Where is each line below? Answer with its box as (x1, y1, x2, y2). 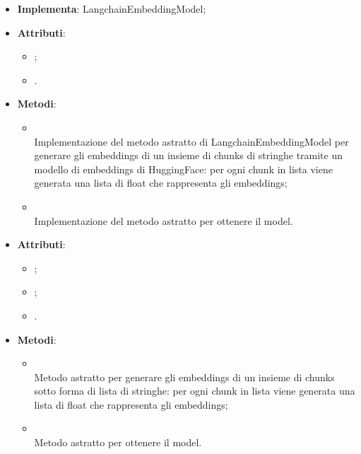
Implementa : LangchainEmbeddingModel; (17, 1, 206, 16)
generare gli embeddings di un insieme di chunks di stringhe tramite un (34, 148, 343, 163)
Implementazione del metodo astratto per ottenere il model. (34, 213, 293, 228)
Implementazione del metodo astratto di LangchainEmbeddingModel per (34, 134, 349, 149)
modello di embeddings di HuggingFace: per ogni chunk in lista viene (34, 161, 333, 176)
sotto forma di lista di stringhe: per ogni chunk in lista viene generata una (34, 383, 355, 398)
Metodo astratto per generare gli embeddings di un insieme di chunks (34, 369, 335, 384)
